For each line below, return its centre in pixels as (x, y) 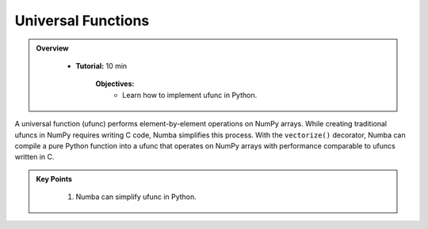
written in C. (34, 157)
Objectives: (115, 84)
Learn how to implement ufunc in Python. (190, 95)
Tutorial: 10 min (101, 66)
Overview (52, 48)
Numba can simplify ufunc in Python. (136, 197)
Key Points (54, 178)
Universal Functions (82, 21)
